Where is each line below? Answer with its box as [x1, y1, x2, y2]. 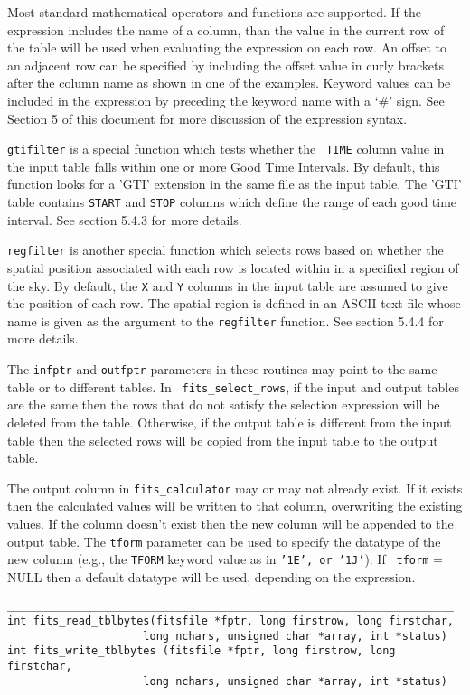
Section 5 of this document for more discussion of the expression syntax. [7, 108, 408, 127]
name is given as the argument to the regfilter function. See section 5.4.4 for [7, 311, 444, 330]
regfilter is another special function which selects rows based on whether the [7, 240, 444, 259]
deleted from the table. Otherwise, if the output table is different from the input [7, 412, 452, 431]
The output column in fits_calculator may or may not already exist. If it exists [7, 478, 463, 497]
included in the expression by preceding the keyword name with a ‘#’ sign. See [7, 90, 445, 109]
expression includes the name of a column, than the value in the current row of [7, 20, 445, 39]
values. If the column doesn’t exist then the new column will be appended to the [7, 513, 454, 532]
